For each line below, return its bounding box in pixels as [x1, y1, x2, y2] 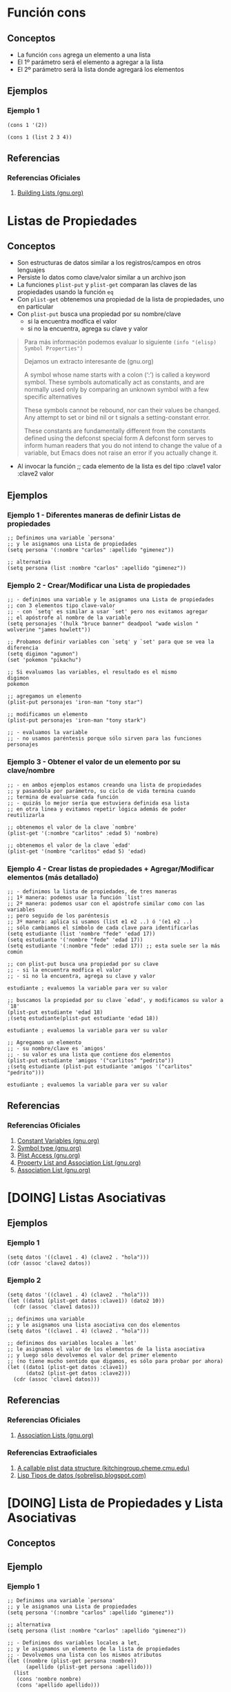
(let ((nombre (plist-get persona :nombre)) [7, 1657, 137, 1664]
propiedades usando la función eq [17, 288, 114, 296]
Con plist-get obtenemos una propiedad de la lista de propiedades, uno [17, 295, 225, 304]
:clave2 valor [17, 469, 54, 478]
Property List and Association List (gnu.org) [17, 1158, 141, 1167]
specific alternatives [23, 393, 82, 401]
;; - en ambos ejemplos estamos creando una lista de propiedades [7, 781, 202, 788]
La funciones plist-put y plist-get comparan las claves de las [17, 281, 197, 289]
